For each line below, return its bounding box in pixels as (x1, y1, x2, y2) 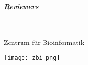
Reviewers (4, 1, 39, 11)
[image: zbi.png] (4, 54, 60, 62)
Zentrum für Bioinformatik (4, 37, 85, 47)
